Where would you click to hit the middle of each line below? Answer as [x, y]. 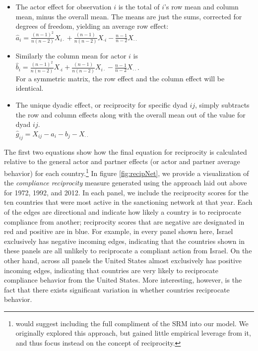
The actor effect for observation [64, 6]
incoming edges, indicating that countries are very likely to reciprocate [111, 270]
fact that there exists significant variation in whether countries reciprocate [117, 289]
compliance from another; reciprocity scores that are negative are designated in [124, 221]
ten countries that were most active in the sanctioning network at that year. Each [128, 202]
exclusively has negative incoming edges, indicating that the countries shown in [124, 241]
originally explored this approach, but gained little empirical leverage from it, [133, 333]
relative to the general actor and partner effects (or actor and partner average [122, 161]
